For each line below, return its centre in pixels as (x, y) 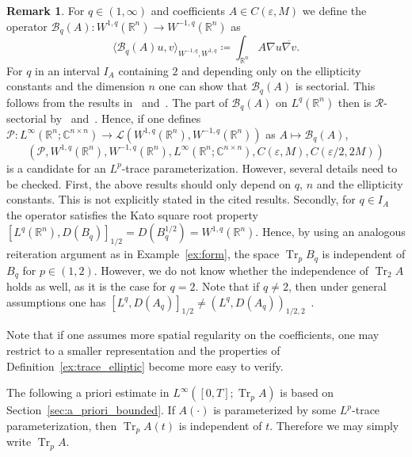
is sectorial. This (335, 86)
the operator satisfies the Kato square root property (132, 214)
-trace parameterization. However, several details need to (259, 168)
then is (355, 102)
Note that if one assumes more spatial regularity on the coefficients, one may (193, 335)
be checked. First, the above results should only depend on (149, 183)
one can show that (203, 86)
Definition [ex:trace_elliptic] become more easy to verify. (145, 366)
